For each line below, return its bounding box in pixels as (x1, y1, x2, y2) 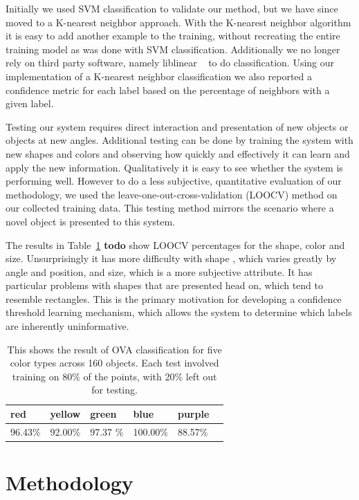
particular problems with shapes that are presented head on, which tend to (6, 278, 324, 293)
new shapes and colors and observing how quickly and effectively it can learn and (6, 146, 350, 160)
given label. (6, 96, 54, 111)
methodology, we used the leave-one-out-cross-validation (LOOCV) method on (6, 187, 338, 201)
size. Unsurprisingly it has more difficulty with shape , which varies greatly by (6, 251, 337, 266)
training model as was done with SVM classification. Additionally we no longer (6, 41, 340, 56)
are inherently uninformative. (6, 319, 129, 333)
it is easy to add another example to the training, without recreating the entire (6, 28, 340, 43)
